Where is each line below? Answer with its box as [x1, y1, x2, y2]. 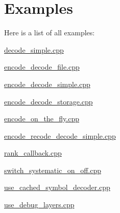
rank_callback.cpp [4, 147, 62, 158]
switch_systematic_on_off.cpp [4, 164, 101, 175]
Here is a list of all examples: [4, 27, 95, 38]
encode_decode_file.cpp [4, 61, 80, 72]
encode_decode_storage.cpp [4, 96, 93, 106]
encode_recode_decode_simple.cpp [4, 130, 116, 141]
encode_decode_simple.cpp [4, 78, 90, 89]
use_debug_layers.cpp [4, 199, 75, 210]
